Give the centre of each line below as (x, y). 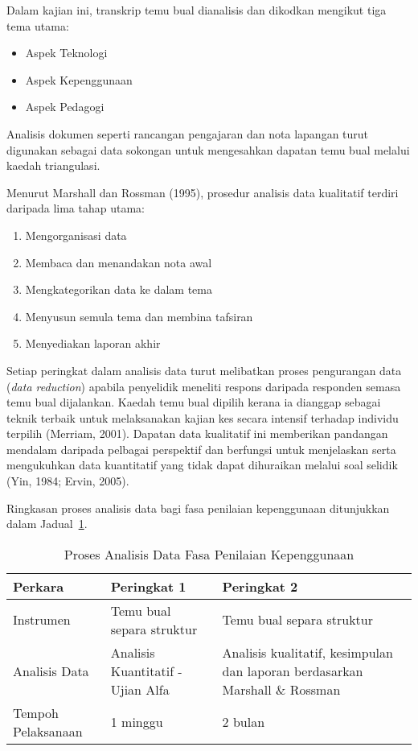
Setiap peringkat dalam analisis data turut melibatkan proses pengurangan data (204, 370)
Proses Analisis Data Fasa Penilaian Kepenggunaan (209, 554)
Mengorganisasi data (76, 235)
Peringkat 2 (260, 586)
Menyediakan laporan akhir (93, 343)
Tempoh (36, 712)
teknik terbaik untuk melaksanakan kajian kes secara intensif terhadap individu (203, 417)
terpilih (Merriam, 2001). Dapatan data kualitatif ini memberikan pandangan (197, 433)
